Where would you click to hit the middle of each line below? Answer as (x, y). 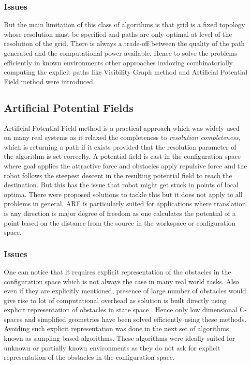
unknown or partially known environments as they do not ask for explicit (112, 347)
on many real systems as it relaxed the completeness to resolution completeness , (122, 137)
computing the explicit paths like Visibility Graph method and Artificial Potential (126, 72)
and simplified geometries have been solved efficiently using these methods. (135, 319)
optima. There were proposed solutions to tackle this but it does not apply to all (123, 194)
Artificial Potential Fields (69, 107)
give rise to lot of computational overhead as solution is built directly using (115, 300)
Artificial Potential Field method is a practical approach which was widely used (122, 128)
